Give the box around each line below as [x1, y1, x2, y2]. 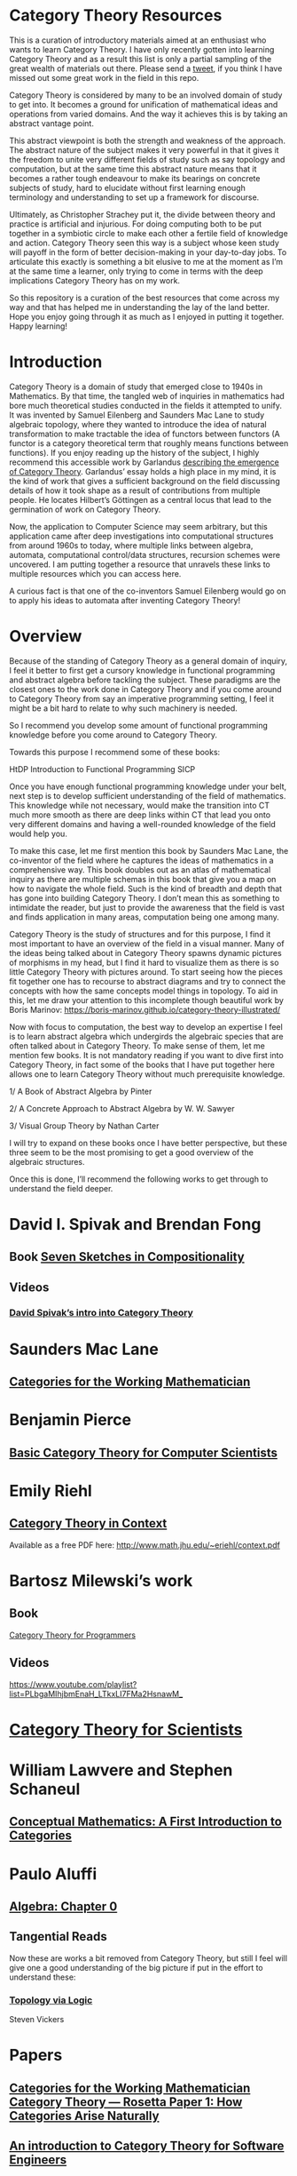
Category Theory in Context [9, 1516, 168, 1531]
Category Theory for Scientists [9, 1719, 243, 1740]
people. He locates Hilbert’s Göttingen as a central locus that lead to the [9, 494, 272, 505]
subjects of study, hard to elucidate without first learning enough [9, 182, 246, 193]
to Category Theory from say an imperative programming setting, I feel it [9, 693, 275, 704]
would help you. [9, 828, 68, 839]
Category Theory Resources [9, 5, 223, 26]
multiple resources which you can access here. [9, 568, 182, 578]
